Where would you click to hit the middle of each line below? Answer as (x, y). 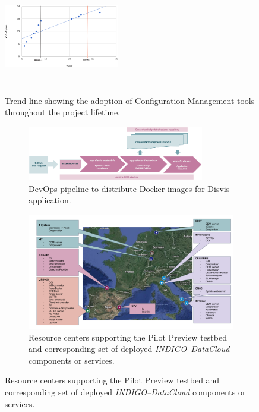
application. (50, 200)
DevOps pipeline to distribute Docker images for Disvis (129, 188)
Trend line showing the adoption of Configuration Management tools (130, 100)
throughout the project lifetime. (63, 112)
